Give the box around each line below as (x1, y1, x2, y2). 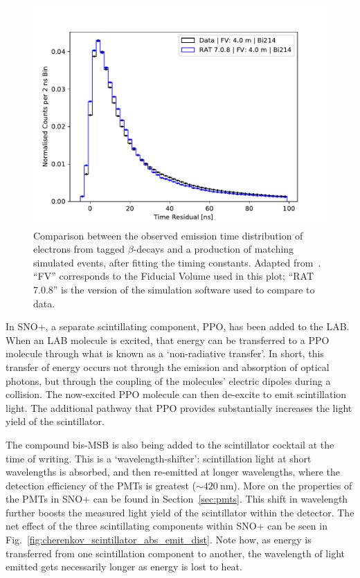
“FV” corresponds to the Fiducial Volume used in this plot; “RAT (33, 269, 314, 283)
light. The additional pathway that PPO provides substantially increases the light (6, 400, 352, 415)
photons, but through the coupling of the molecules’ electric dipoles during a (6, 373, 331, 388)
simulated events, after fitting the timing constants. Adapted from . (33, 255, 321, 269)
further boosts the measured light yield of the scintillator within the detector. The (6, 505, 354, 519)
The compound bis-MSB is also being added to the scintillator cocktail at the (6, 437, 334, 451)
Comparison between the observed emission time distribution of (33, 228, 303, 242)
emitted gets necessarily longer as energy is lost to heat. (6, 559, 242, 574)
